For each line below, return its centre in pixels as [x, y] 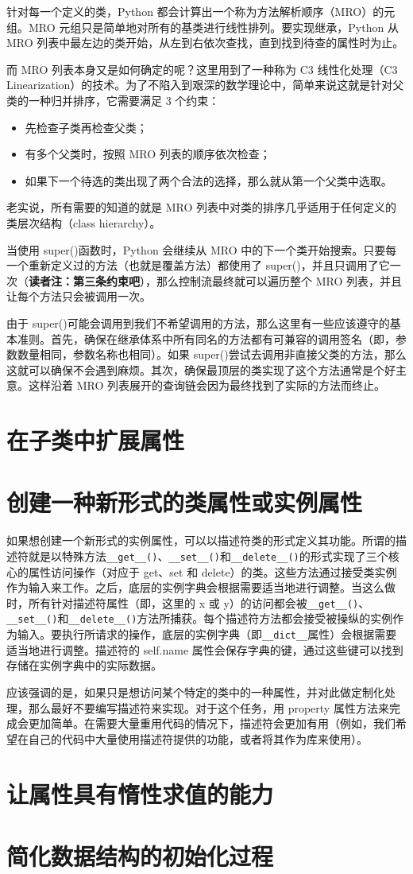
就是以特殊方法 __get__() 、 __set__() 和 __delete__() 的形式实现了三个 [208, 555]
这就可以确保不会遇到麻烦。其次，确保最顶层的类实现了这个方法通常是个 [195, 369]
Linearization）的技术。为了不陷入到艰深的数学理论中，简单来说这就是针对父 [205, 85]
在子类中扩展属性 [96, 440]
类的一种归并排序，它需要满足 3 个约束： [113, 100]
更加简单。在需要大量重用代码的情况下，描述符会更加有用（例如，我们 [212, 723]
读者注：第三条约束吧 [84, 280]
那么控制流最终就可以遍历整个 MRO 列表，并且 [279, 280]
